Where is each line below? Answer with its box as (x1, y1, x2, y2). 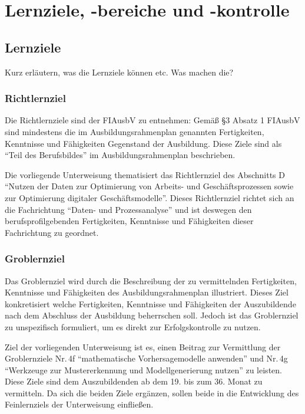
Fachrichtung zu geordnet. (5, 226, 99, 238)
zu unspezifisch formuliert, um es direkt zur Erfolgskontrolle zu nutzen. (5, 320, 261, 333)
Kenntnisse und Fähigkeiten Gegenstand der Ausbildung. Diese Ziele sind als (5, 137, 282, 149)
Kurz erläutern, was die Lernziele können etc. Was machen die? (5, 65, 234, 78)
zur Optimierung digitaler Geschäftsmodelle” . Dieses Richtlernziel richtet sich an (5, 191, 294, 203)
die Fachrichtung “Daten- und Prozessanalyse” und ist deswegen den (5, 203, 252, 215)
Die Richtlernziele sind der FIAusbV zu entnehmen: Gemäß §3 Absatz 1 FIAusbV (5, 114, 300, 126)
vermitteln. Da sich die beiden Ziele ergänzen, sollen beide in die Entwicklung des (5, 386, 299, 399)
